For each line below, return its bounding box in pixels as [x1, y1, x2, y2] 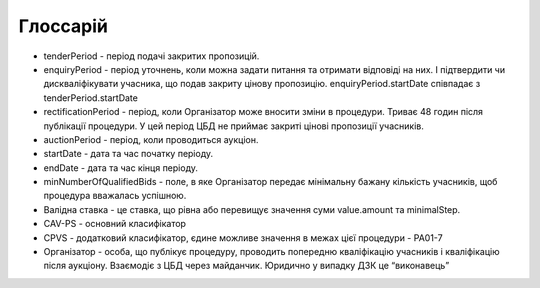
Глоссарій [18, 15, 109, 37]
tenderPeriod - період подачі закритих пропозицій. [43, 50, 260, 62]
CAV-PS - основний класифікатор [43, 218, 187, 230]
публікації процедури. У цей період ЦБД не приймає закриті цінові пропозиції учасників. [43, 120, 425, 132]
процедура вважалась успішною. [43, 190, 187, 202]
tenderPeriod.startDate [43, 91, 139, 104]
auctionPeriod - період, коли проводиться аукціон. [43, 133, 259, 145]
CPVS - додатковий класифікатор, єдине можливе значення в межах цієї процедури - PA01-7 [43, 231, 444, 244]
